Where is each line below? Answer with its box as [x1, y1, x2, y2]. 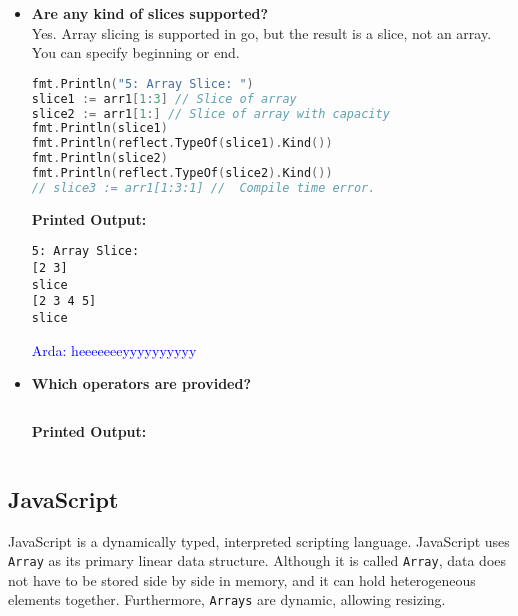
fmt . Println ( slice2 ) [31, 151, 168, 166]
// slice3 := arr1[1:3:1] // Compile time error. [31, 180, 376, 195]
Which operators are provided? [31, 373, 252, 394]
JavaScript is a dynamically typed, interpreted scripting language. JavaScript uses [8, 530, 510, 551]
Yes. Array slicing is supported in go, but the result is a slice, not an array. [31, 22, 492, 43]
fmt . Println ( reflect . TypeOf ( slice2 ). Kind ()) [31, 166, 333, 181]
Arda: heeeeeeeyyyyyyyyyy [31, 339, 197, 360]
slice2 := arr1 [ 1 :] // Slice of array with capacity [31, 106, 390, 121]
